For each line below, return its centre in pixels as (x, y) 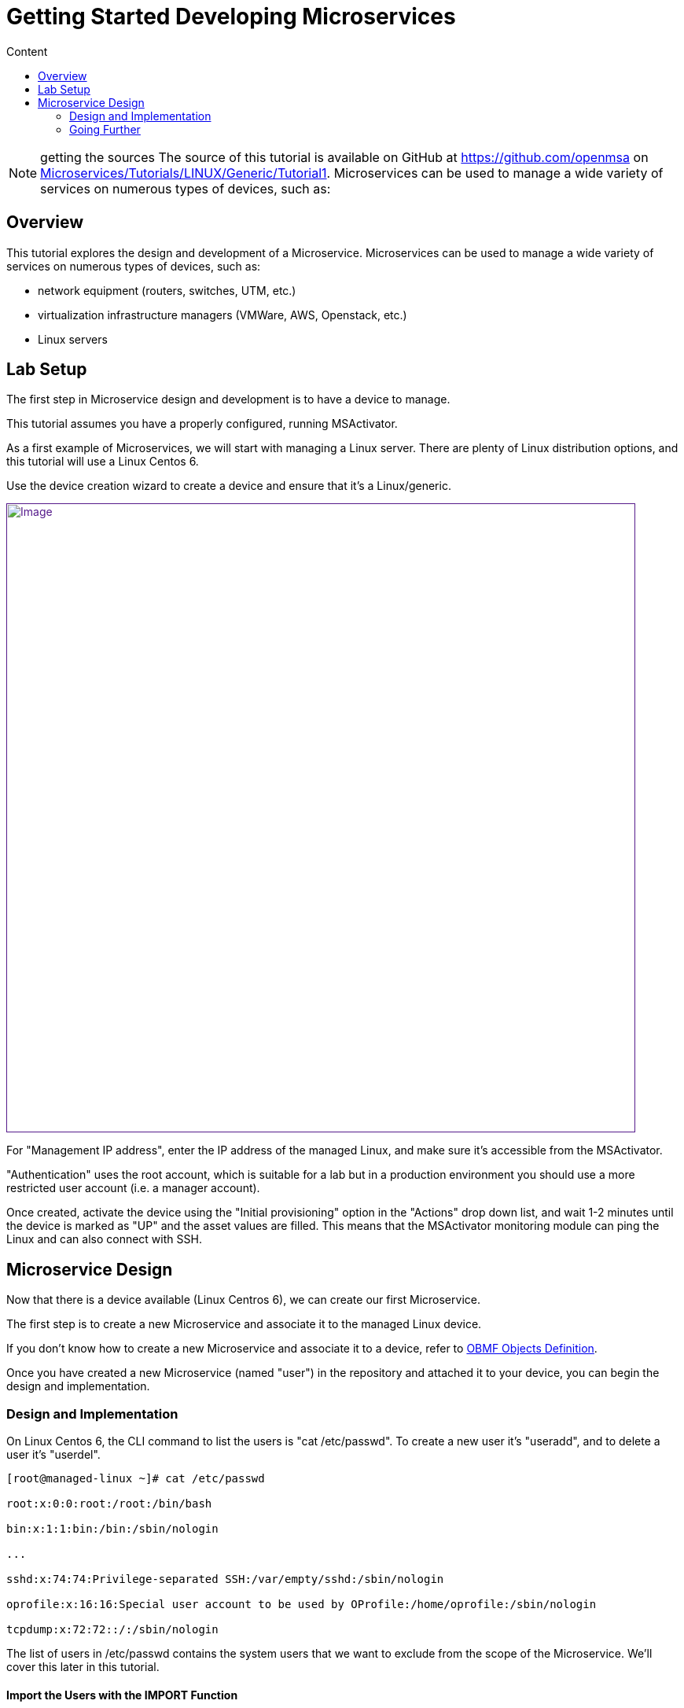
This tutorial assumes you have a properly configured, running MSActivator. (202, 424)
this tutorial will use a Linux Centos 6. (103, 462)
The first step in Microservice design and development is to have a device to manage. (228, 399)
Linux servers (73, 339)
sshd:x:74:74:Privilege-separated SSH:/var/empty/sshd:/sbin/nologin (225, 1579)
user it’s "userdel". (53, 1455)
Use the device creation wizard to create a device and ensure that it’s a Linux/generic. (229, 486)
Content (27, 51)
